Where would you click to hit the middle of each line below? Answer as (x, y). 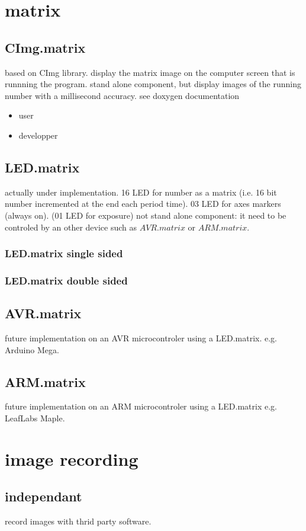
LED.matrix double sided (66, 280)
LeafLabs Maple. (35, 418)
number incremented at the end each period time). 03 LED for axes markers (143, 204)
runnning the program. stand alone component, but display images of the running (153, 84)
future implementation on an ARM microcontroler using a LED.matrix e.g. (141, 406)
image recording (72, 458)
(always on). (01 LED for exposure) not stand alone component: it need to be (146, 215)
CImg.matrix (45, 47)
